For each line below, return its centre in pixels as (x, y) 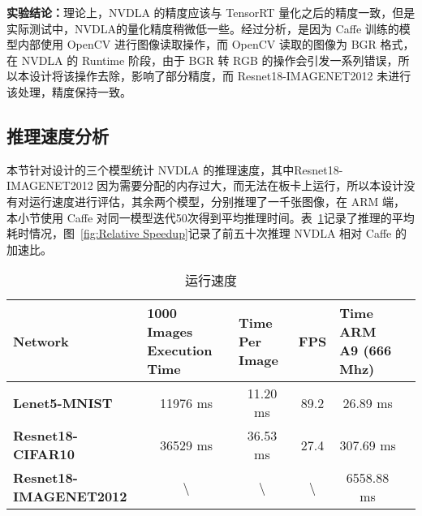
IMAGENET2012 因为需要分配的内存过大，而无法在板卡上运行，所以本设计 (205, 185)
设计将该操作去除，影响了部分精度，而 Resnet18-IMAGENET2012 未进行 (220, 76)
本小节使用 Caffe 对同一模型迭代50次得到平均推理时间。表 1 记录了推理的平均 (211, 217)
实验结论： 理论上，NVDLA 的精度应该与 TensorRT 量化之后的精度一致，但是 (211, 12)
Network (41, 341)
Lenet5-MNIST (63, 402)
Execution (180, 350)
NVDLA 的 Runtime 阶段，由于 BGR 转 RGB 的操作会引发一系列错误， (210, 60)
